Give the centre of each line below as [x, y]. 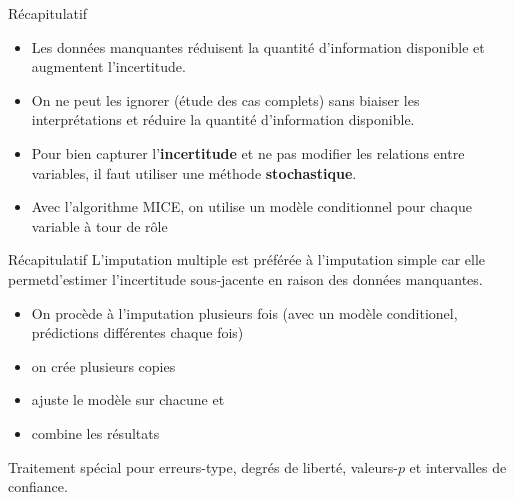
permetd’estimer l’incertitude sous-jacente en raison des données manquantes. [245, 278]
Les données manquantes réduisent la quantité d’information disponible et [258, 46]
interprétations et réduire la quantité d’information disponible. [223, 119]
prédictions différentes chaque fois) [137, 332]
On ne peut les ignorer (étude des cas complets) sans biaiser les [225, 99]
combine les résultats [95, 432]
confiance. [38, 486]
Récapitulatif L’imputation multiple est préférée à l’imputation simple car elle [247, 259]
